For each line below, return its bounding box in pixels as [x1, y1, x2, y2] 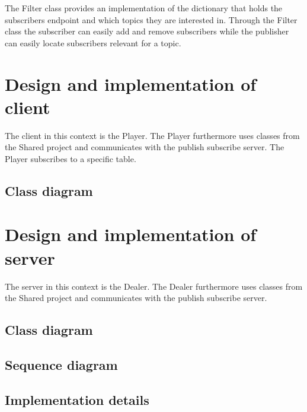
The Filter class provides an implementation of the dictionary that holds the [5, 2, 283, 14]
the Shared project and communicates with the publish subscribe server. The [5, 141, 284, 153]
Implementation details [5, 390, 149, 408]
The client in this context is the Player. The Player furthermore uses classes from [5, 129, 300, 141]
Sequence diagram [5, 355, 118, 373]
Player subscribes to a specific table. [5, 152, 136, 164]
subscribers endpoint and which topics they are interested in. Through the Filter [5, 13, 298, 26]
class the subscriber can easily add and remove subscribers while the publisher [5, 25, 289, 37]
